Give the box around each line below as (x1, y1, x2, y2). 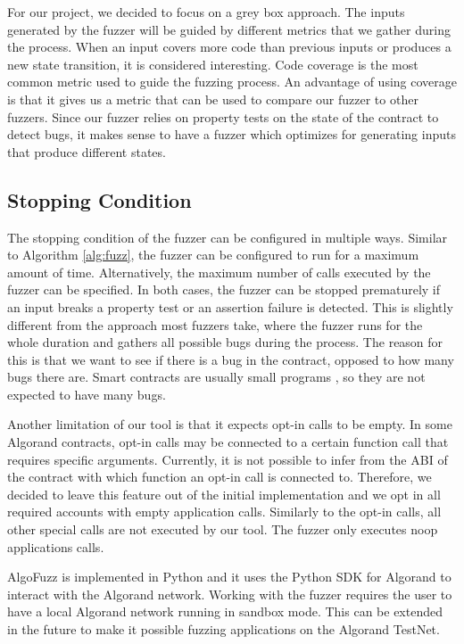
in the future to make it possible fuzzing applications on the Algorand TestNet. (7, 620, 440, 639)
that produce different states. (7, 142, 166, 161)
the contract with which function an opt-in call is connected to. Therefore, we (7, 467, 432, 486)
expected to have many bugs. (7, 384, 166, 403)
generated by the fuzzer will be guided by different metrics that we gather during (7, 20, 451, 38)
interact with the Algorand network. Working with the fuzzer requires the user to (7, 584, 452, 603)
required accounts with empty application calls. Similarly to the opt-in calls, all (7, 502, 442, 521)
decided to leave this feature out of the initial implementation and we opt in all (7, 484, 441, 503)
